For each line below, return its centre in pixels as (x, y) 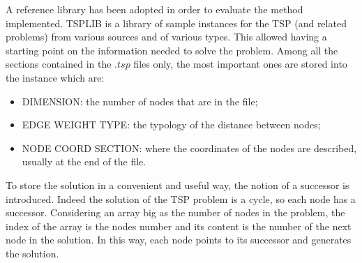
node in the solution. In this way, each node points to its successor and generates (179, 240)
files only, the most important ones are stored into (240, 64)
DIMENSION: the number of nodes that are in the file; (140, 101)
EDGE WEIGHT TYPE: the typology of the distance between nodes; (171, 125)
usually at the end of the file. (84, 161)
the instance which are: (55, 77)
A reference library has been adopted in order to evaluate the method (154, 9)
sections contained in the (59, 64)
